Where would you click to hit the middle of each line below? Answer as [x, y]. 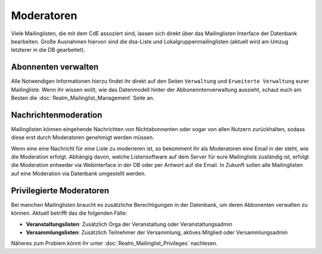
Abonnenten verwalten [55, 67]
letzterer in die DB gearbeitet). [48, 50]
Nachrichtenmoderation [57, 115]
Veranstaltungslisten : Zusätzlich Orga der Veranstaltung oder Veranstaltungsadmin [129, 224]
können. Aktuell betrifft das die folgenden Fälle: [69, 213]
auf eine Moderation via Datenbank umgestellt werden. [78, 174]
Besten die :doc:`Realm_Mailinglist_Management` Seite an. [83, 98]
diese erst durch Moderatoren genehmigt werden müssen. [83, 138]
